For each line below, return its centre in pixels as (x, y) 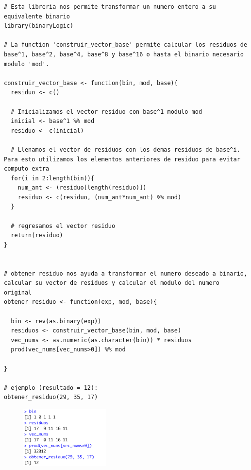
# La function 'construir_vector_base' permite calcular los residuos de (126, 45)
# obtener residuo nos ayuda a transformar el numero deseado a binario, (126, 273)
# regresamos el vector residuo (63, 226)
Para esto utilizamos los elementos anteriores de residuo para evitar (122, 159)
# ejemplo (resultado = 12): (51, 388)
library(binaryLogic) (39, 26)
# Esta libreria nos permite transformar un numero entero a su (110, 7)
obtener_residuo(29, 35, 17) (51, 397)
